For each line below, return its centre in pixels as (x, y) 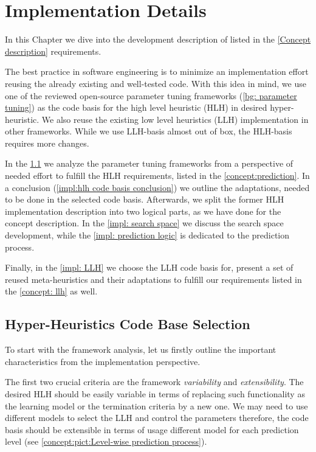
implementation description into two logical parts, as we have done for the (143, 211)
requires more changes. (47, 143)
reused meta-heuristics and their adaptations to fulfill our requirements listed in (153, 279)
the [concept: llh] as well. (51, 291)
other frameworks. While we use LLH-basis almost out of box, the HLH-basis (149, 131)
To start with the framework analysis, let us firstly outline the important (141, 349)
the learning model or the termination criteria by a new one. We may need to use (156, 405)
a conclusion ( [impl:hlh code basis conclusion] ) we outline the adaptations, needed (157, 187)
